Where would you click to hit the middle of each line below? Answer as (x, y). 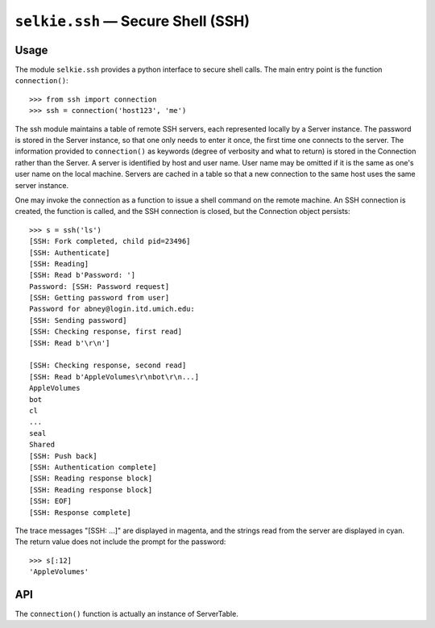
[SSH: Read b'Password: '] (83, 275)
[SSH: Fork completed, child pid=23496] (110, 241)
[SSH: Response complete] (81, 512)
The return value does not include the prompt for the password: (120, 542)
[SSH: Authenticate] (70, 253)
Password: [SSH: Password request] (99, 286)
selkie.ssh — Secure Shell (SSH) (132, 21)
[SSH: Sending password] (78, 320)
